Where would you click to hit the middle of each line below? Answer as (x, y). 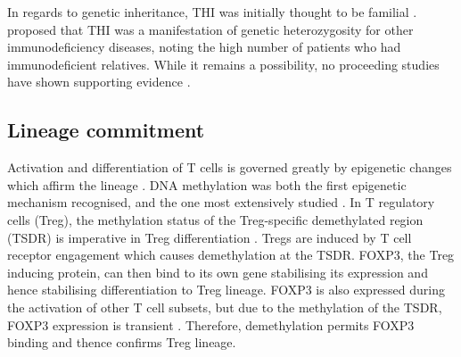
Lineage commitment (106, 130)
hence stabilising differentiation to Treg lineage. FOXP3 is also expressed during (226, 290)
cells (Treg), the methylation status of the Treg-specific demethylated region (215, 219)
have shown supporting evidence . (99, 82)
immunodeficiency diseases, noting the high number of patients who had (204, 47)
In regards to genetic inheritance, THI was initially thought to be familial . (212, 12)
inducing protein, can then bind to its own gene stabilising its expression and (218, 272)
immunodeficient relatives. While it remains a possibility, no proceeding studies (223, 64)
